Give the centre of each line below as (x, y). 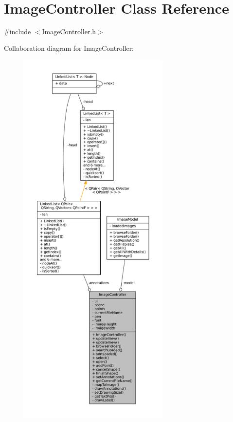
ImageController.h (69, 32)
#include (18, 32)
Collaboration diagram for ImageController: (69, 48)
